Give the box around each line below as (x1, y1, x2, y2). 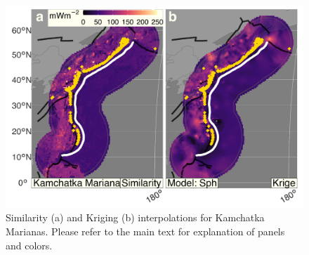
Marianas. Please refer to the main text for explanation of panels (6, 223, 285, 238)
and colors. (6, 237, 53, 252)
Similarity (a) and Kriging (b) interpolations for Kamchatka (6, 210, 265, 225)
